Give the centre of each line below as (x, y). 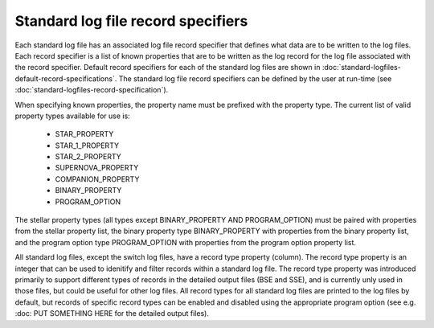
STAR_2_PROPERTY (88, 157)
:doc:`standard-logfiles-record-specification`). (92, 90)
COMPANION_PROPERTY (97, 179)
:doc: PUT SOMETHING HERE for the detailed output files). (112, 314)
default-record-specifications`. (66, 78)
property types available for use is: (72, 116)
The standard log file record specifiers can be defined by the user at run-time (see (255, 78)
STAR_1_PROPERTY (87, 146)
